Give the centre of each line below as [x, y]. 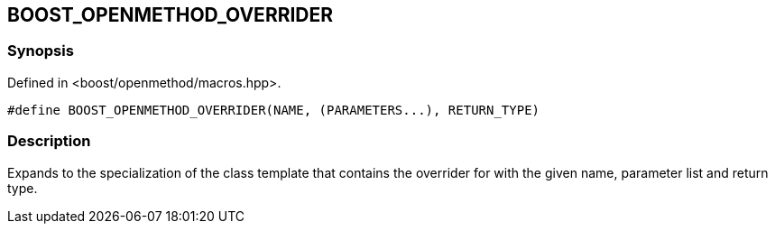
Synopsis [41, 51]
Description [49, 141]
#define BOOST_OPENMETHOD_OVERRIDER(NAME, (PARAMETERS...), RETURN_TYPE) [274, 110]
